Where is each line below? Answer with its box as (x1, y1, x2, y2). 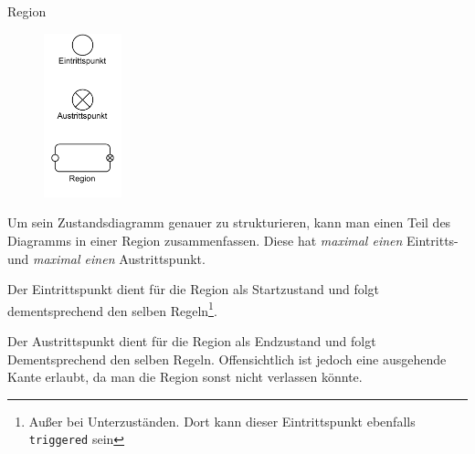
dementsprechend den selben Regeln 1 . (7, 298, 217, 320)
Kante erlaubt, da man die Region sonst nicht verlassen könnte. (7, 367, 363, 386)
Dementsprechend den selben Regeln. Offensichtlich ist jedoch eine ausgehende (7, 349, 447, 368)
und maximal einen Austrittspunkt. (7, 248, 206, 268)
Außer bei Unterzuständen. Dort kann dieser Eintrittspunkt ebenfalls (28, 411, 416, 430)
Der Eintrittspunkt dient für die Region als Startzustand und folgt (7, 280, 380, 299)
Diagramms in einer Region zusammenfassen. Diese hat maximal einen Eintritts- (7, 230, 459, 249)
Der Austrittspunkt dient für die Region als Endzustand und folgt (7, 331, 376, 350)
